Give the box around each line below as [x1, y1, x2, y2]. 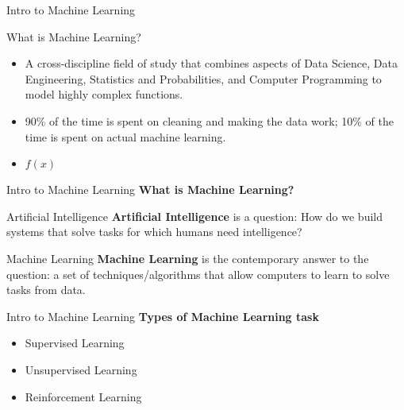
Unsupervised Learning [25, 361, 137, 377]
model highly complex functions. [25, 86, 183, 102]
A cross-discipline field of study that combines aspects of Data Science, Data [25, 55, 398, 72]
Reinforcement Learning [25, 388, 142, 404]
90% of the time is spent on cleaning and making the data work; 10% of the [25, 112, 394, 129]
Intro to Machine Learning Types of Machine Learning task [6, 307, 319, 324]
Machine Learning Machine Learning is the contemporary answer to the [6, 249, 369, 266]
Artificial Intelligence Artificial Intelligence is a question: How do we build [6, 207, 383, 224]
